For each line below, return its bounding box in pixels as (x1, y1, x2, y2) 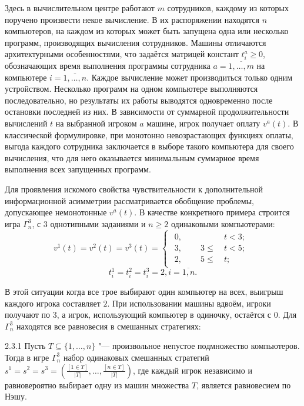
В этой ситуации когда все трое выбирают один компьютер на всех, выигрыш (5, 285, 283, 297)
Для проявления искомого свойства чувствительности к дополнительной (5, 183, 263, 195)
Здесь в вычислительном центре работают (5, 2, 155, 14)
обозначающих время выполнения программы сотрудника (5, 59, 211, 72)
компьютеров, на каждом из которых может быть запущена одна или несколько (5, 25, 289, 37)
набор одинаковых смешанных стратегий (63, 351, 209, 363)
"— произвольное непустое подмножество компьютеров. (98, 340, 300, 352)
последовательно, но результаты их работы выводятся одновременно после (5, 94, 273, 106)
